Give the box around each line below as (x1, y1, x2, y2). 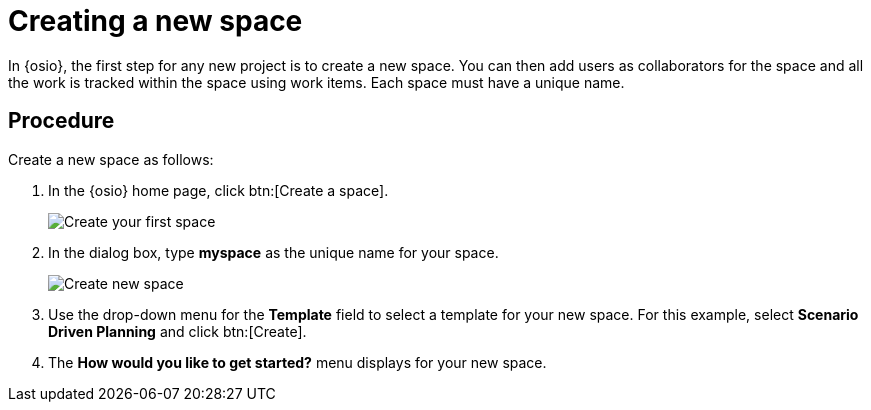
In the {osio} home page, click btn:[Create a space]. (48, 181, 389, 199)
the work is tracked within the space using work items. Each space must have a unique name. (8, 73, 625, 91)
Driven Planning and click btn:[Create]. (48, 322, 307, 340)
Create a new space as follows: (8, 150, 214, 168)
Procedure (8, 108, 115, 134)
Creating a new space (8, 4, 303, 38)
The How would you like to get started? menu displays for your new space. (48, 353, 547, 371)
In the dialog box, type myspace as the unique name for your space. (48, 243, 499, 261)
